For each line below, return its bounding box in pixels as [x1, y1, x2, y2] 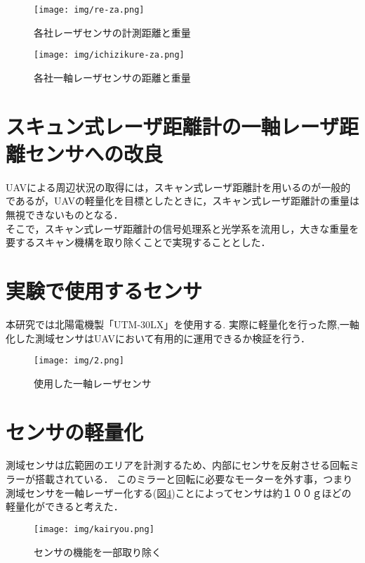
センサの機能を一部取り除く [34, 544, 161, 559]
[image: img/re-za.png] [34, 5, 145, 15]
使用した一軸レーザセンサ [34, 375, 152, 390]
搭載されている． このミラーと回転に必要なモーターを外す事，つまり [34, 472, 353, 486]
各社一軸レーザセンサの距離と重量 [34, 70, 191, 84]
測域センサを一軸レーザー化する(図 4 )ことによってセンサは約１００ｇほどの [6, 485, 352, 500]
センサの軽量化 [6, 417, 144, 446]
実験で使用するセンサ [6, 276, 203, 304]
